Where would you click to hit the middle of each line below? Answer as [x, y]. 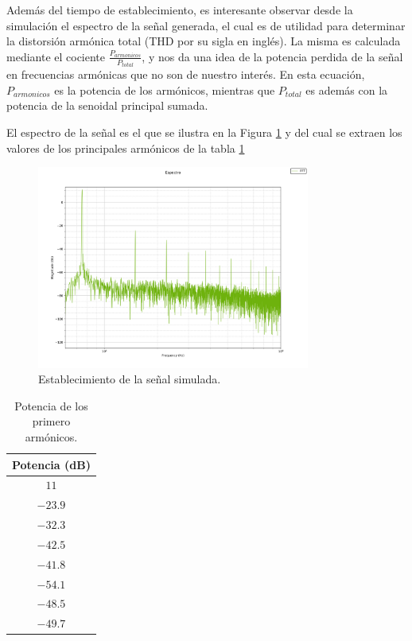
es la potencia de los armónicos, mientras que [165, 89]
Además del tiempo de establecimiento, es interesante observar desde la [180, 10]
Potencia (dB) [51, 464]
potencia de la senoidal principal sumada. [107, 105]
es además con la [347, 89]
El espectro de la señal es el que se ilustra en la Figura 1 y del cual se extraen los [204, 132]
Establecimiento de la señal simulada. [130, 379]
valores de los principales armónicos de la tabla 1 [126, 148]
